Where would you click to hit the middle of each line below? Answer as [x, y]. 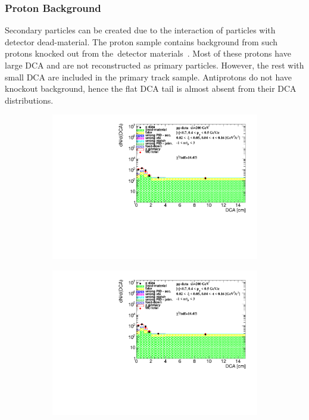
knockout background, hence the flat [71, 88]
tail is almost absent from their [218, 88]
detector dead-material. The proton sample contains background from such [141, 41]
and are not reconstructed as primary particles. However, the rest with [175, 65]
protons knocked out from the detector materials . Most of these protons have [148, 53]
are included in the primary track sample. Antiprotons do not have [170, 77]
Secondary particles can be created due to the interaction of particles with [140, 30]
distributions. [29, 100]
